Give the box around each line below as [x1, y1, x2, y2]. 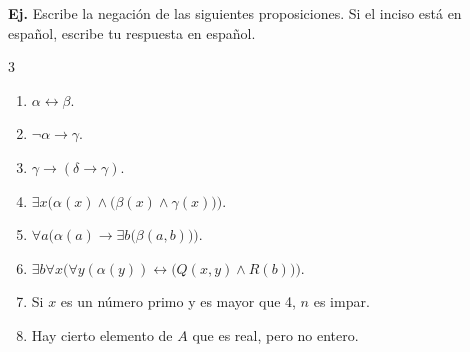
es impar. [313, 291, 370, 312]
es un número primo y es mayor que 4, [60, 291, 296, 312]
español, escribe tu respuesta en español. [8, 22, 256, 43]
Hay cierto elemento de [31, 324, 173, 345]
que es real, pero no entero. [192, 324, 359, 345]
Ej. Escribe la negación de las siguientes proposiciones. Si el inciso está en [8, 3, 462, 23]
